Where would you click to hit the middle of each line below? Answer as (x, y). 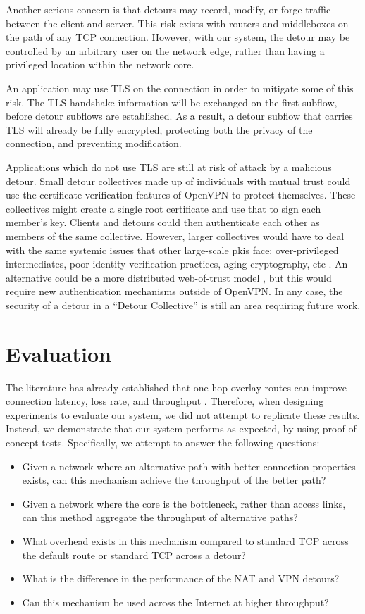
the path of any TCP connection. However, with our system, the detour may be (178, 37)
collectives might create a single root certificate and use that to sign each (163, 208)
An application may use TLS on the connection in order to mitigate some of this (180, 88)
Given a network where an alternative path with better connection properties (189, 466)
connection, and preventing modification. (94, 143)
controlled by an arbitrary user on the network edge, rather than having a (165, 50)
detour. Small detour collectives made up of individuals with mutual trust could (178, 181)
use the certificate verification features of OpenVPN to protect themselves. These (181, 195)
